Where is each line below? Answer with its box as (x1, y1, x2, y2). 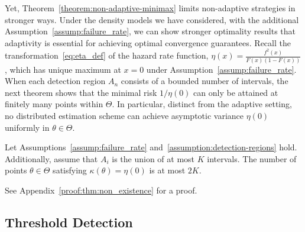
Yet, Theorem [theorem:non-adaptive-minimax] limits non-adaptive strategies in (5, 2, 296, 14)
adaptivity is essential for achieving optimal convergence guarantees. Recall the (5, 36, 291, 49)
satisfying (53, 164, 87, 176)
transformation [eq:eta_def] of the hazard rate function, (5, 49, 209, 62)
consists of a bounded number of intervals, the (121, 75, 288, 87)
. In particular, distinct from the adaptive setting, (112, 98, 292, 110)
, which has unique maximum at (5, 63, 121, 75)
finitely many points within (5, 98, 103, 110)
